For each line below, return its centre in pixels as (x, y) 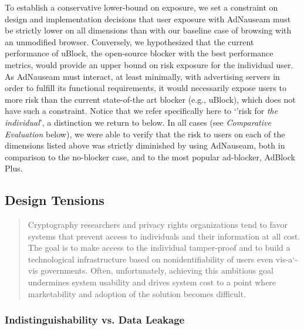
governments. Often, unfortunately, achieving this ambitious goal (157, 270)
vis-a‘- (286, 259)
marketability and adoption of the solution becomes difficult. (137, 293)
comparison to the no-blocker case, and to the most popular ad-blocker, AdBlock (150, 156)
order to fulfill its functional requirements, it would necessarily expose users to (146, 88)
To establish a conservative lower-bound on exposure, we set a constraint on (141, 7)
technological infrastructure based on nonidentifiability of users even (151, 259)
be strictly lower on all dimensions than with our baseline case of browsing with (148, 30)
